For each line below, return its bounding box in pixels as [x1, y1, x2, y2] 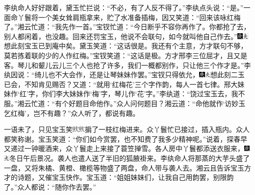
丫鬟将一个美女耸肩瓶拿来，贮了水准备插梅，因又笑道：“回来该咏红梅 [17, 12, 241, 22]
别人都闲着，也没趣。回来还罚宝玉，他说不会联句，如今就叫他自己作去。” [4, 31, 237, 41]
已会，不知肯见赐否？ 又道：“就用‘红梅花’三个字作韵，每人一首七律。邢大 [4, 79, 238, 89]
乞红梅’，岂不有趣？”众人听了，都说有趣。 [4, 108, 140, 118]
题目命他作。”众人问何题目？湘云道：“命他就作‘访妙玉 [76, 98, 246, 108]
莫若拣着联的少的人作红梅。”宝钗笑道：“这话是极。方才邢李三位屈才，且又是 [4, 50, 248, 60]
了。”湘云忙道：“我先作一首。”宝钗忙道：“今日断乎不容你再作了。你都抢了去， [4, 22, 251, 32]
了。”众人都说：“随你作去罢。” [4, 181, 96, 192]
